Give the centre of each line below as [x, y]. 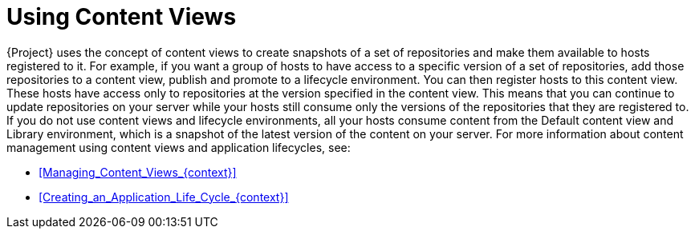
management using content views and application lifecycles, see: [179, 147]
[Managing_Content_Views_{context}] [138, 172]
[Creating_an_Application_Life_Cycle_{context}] [164, 197]
